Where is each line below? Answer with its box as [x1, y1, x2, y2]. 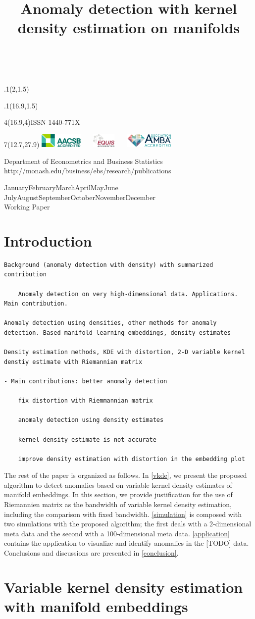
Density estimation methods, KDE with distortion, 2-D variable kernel [4, 349, 245, 356]
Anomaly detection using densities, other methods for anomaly [4, 319, 217, 327]
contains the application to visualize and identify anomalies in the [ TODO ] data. [4, 538, 249, 548]
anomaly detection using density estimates [18, 416, 164, 424]
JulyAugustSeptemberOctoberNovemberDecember [4, 192, 155, 202]
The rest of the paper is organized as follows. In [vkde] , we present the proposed [4, 470, 247, 480]
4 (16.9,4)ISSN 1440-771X [4, 117, 80, 127]
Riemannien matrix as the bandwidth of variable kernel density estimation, [4, 499, 232, 510]
